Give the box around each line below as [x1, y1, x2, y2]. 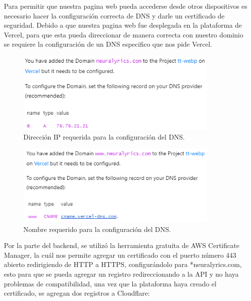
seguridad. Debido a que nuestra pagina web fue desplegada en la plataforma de [4, 20, 242, 30]
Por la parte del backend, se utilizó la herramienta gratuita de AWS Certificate [4, 240, 239, 250]
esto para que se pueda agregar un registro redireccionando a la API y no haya [4, 269, 239, 279]
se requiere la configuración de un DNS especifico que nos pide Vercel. [4, 39, 212, 49]
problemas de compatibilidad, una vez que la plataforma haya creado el [4, 278, 216, 288]
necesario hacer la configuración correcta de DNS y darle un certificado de [4, 10, 225, 20]
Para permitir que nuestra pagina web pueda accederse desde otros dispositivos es [4, 1, 248, 11]
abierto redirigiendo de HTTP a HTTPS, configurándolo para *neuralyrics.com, [4, 259, 242, 269]
